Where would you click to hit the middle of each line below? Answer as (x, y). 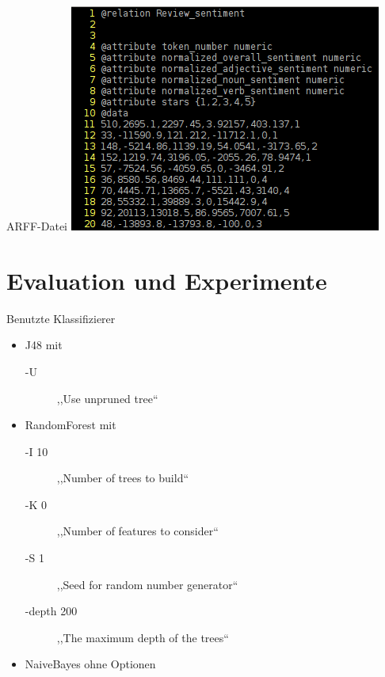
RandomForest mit (71, 425)
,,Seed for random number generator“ (147, 584)
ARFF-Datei (37, 226)
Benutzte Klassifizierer (61, 318)
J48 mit (44, 345)
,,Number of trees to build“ (123, 478)
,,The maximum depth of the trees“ (143, 637)
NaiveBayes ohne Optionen (90, 664)
